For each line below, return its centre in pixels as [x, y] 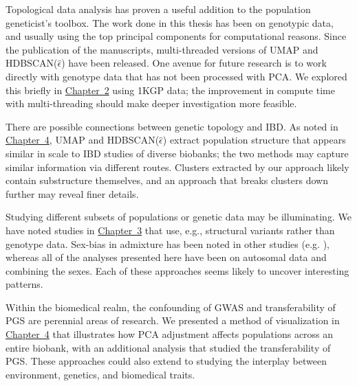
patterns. [24, 284]
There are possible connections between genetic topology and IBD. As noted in [172, 126]
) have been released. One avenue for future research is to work [194, 63]
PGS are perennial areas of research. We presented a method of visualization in [173, 320]
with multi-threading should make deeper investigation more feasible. [151, 103]
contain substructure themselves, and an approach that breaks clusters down [167, 180]
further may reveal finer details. [72, 193]
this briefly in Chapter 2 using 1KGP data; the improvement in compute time [170, 90]
